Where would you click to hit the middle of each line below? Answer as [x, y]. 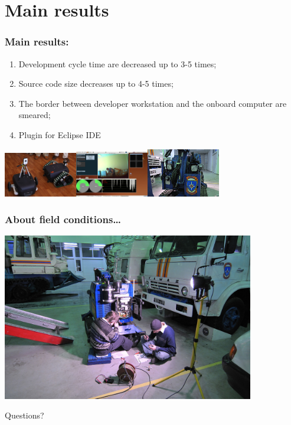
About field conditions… [63, 219]
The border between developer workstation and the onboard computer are [153, 103]
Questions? [24, 415]
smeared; [35, 115]
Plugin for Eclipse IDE [60, 134]
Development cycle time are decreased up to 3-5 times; [117, 63]
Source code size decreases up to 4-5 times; [96, 84]
